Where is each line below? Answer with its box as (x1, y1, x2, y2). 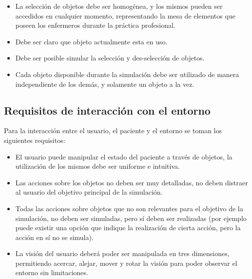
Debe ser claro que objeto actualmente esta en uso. (15, 36, 168, 46)
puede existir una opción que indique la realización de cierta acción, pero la (15, 222, 241, 233)
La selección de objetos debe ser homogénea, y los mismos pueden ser (15, 1, 223, 11)
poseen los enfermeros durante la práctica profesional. (15, 20, 175, 30)
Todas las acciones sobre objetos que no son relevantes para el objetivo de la (15, 203, 243, 213)
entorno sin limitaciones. (15, 267, 88, 278)
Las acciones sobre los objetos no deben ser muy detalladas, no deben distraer (15, 177, 248, 187)
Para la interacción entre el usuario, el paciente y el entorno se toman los (4, 125, 222, 136)
